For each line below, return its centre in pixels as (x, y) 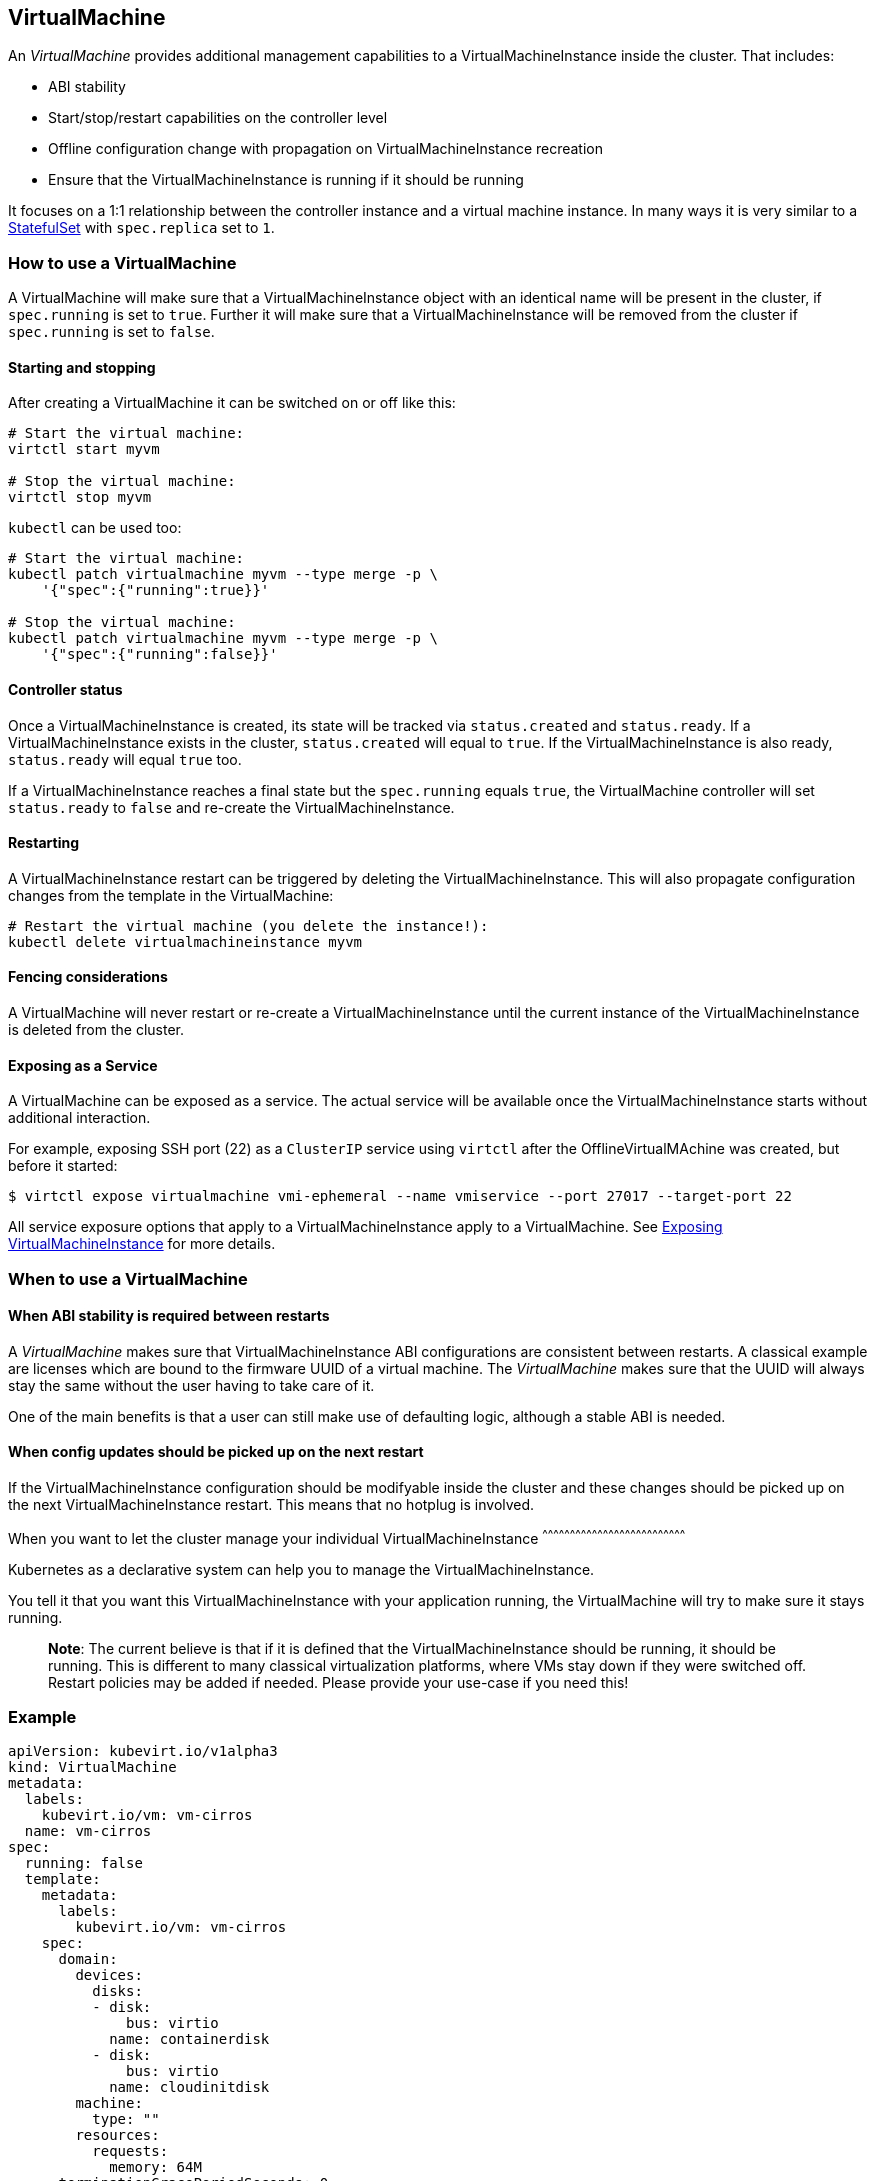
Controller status (65, 689)
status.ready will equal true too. (125, 759)
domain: (88, 1959)
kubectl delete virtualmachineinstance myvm (185, 941)
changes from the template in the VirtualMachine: (171, 895)
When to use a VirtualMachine (128, 1278)
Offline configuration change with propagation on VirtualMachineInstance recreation (326, 149)
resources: (117, 2135)
